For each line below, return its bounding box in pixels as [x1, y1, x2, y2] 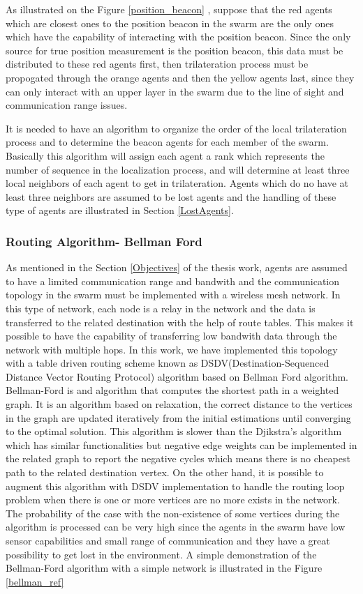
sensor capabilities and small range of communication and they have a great [6, 533, 330, 547]
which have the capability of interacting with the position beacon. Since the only [6, 29, 351, 44]
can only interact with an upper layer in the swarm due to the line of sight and [6, 84, 344, 98]
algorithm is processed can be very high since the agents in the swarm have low [6, 519, 346, 534]
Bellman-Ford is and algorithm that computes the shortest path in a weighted [6, 383, 339, 397]
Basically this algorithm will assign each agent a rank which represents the [6, 148, 325, 162]
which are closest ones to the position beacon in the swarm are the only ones [6, 15, 334, 30]
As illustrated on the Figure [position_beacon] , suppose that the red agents [6, 2, 332, 16]
